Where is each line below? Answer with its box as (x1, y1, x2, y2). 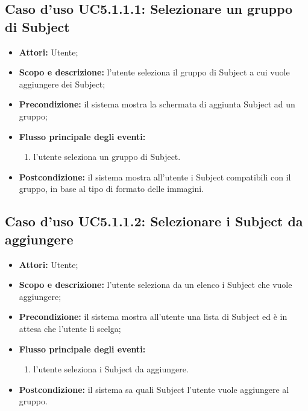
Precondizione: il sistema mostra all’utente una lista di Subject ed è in (19, 310, 288, 323)
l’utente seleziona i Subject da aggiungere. (33, 363, 189, 375)
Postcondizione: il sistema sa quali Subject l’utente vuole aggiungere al (19, 383, 289, 395)
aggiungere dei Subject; (19, 77, 105, 90)
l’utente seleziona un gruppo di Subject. (33, 150, 181, 163)
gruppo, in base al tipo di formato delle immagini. (19, 182, 204, 195)
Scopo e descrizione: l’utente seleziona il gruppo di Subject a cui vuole (19, 66, 290, 78)
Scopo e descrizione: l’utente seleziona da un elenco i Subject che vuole (19, 278, 292, 291)
